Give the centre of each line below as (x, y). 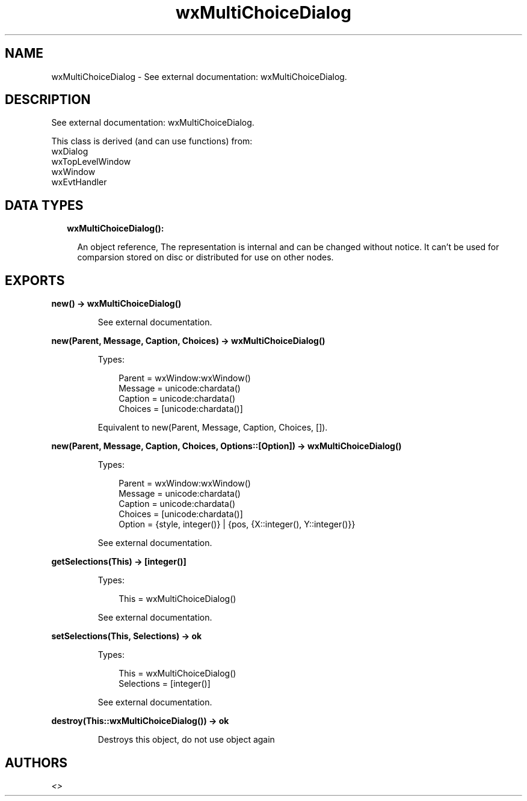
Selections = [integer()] (165, 684)
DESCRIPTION (48, 100)
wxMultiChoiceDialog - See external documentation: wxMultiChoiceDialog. (199, 76)
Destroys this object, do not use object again (186, 740)
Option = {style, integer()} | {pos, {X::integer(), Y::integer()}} (237, 524)
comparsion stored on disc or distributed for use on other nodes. (205, 257)
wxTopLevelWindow (91, 162)
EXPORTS (35, 280)
